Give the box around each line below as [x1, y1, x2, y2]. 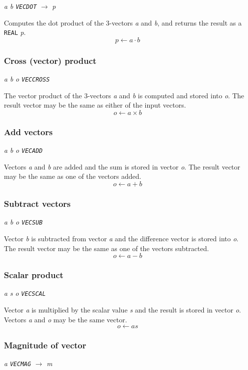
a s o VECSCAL [4, 288, 46, 298]
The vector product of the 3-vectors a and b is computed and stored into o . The [4, 90, 244, 100]
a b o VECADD [4, 145, 43, 155]
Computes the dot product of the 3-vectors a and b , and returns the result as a [4, 17, 242, 28]
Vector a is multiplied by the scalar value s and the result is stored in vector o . [4, 304, 241, 314]
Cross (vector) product [4, 54, 97, 66]
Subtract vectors [4, 197, 71, 209]
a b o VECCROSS [4, 74, 50, 84]
